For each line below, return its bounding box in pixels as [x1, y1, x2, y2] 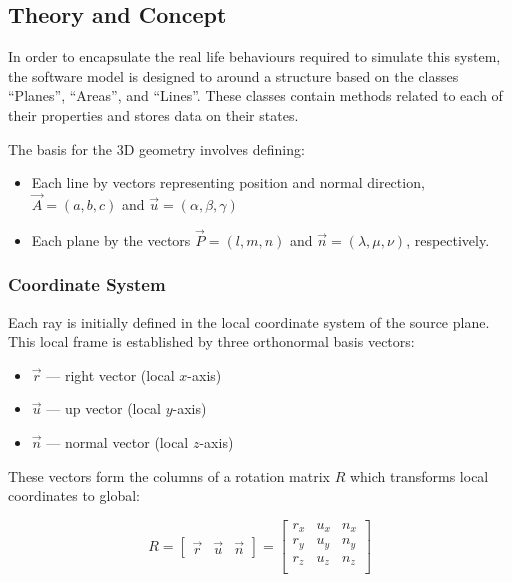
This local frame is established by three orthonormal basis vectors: [8, 331, 415, 352]
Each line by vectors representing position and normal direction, [31, 172, 425, 193]
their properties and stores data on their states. [8, 104, 299, 125]
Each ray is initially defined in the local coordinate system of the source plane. [8, 311, 490, 332]
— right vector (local [46, 364, 175, 385]
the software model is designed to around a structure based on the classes [8, 65, 459, 86]
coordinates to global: [8, 485, 140, 506]
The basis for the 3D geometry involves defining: [8, 138, 305, 159]
